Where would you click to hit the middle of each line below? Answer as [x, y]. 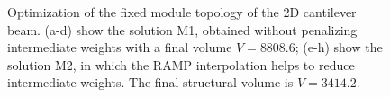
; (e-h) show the [339, 47]
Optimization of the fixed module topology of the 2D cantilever [182, 12]
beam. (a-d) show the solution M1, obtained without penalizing [182, 29]
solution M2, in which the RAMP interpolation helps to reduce [181, 64]
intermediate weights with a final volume [120, 47]
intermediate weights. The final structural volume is [150, 82]
